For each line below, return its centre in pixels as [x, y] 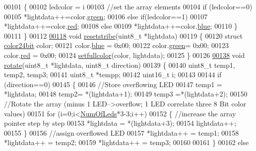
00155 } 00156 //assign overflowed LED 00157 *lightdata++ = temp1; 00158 [122, 132]
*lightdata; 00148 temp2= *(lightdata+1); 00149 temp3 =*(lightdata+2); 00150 [126, 94]
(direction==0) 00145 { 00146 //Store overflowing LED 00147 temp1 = [113, 84]
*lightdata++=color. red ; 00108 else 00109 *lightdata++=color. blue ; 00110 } [121, 26]
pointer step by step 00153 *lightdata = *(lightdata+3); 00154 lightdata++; [120, 123]
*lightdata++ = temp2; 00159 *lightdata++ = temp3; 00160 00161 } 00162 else [127, 142]
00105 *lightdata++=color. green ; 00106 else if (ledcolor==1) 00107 [106, 16]
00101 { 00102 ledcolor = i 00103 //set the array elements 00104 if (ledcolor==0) [128, 6]
